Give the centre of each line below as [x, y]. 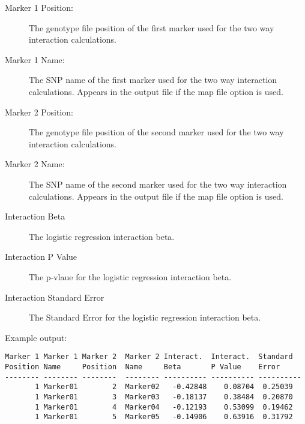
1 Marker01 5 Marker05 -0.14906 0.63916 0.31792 [164, 417]
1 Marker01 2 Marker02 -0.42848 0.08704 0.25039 [164, 387]
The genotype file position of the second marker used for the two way [156, 132]
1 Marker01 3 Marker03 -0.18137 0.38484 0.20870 [164, 397]
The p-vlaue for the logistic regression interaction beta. [130, 276]
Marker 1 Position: [39, 7]
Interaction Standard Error [55, 297]
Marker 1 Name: [35, 59]
